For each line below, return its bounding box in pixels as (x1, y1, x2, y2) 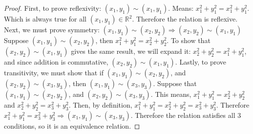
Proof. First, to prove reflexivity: (4, 3, 102, 13)
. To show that (167, 35, 211, 45)
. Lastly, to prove (175, 57, 226, 67)
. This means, (150, 89, 191, 99)
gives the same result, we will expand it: (71, 46, 191, 56)
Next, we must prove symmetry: (4, 24, 100, 34)
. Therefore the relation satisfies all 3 (130, 110, 241, 120)
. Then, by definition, (68, 100, 132, 110)
